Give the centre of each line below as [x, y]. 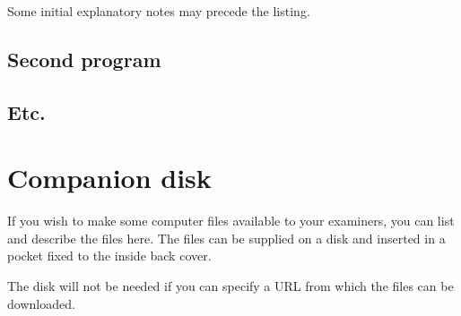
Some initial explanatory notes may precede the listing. [159, 11]
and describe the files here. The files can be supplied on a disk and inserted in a [226, 238]
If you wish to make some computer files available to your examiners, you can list [231, 221]
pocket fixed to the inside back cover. [109, 256]
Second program [84, 59]
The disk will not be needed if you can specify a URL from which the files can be [230, 286]
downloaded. [41, 303]
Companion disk [109, 178]
